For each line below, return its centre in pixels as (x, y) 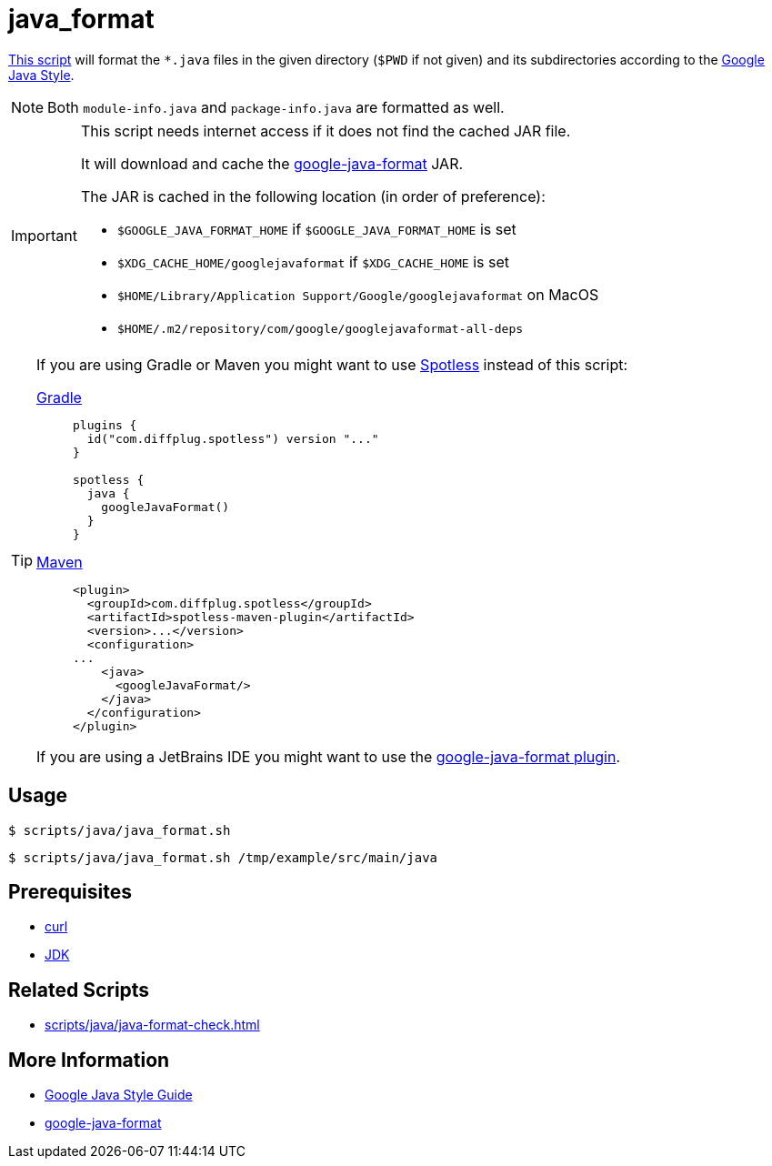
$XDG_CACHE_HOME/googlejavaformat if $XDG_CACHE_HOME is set (313, 261)
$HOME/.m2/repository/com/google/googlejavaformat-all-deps (320, 328)
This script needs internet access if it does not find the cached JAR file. (326, 131)
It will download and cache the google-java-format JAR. (272, 163)
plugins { (105, 425)
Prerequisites (70, 892)
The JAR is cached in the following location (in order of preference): (313, 196)
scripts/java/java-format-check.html (152, 1025)
